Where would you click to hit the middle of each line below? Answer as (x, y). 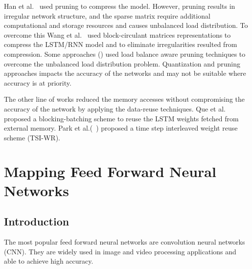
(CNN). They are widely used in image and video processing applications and (120, 251)
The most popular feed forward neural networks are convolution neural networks (125, 242)
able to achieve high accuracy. (49, 261)
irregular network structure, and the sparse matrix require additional (107, 15)
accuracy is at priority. (38, 82)
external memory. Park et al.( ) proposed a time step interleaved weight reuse (121, 128)
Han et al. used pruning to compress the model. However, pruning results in (120, 6)
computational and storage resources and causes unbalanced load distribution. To (126, 25)
